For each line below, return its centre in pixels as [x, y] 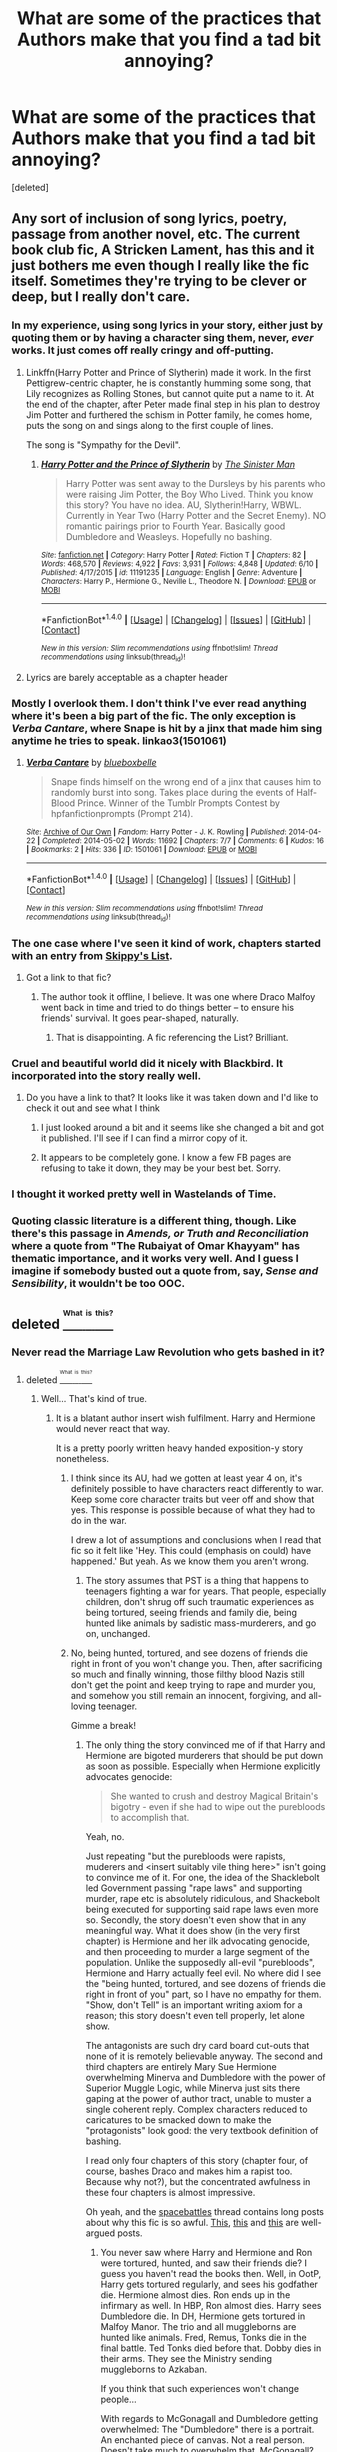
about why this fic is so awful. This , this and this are [192, 2223]
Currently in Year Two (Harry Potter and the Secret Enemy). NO [196, 515]
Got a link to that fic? [68, 978]
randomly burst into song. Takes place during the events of [172, 792]
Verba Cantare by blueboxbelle [91, 762]
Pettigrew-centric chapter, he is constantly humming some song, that [168, 383]
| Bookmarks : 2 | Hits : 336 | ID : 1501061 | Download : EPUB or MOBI [141, 849]
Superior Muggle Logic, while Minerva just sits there [193, 2088]
